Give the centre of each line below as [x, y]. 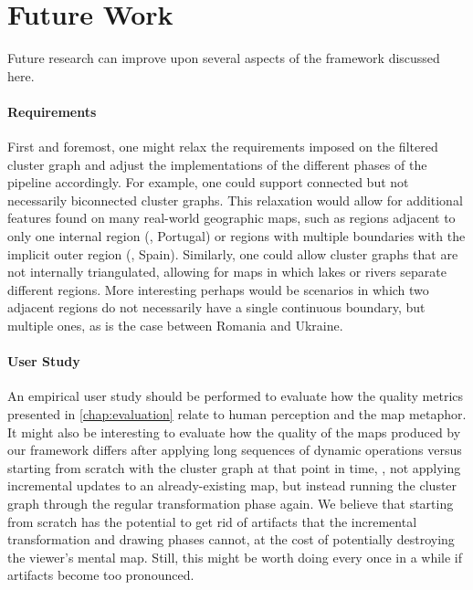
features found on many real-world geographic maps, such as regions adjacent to [231, 218]
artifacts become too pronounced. [101, 575]
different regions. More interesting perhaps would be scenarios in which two [218, 289]
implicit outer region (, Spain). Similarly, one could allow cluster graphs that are [233, 253]
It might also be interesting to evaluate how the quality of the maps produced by [234, 432]
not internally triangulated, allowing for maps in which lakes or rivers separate [227, 272]
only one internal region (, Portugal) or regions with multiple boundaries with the [236, 236]
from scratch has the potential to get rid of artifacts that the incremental [212, 521]
